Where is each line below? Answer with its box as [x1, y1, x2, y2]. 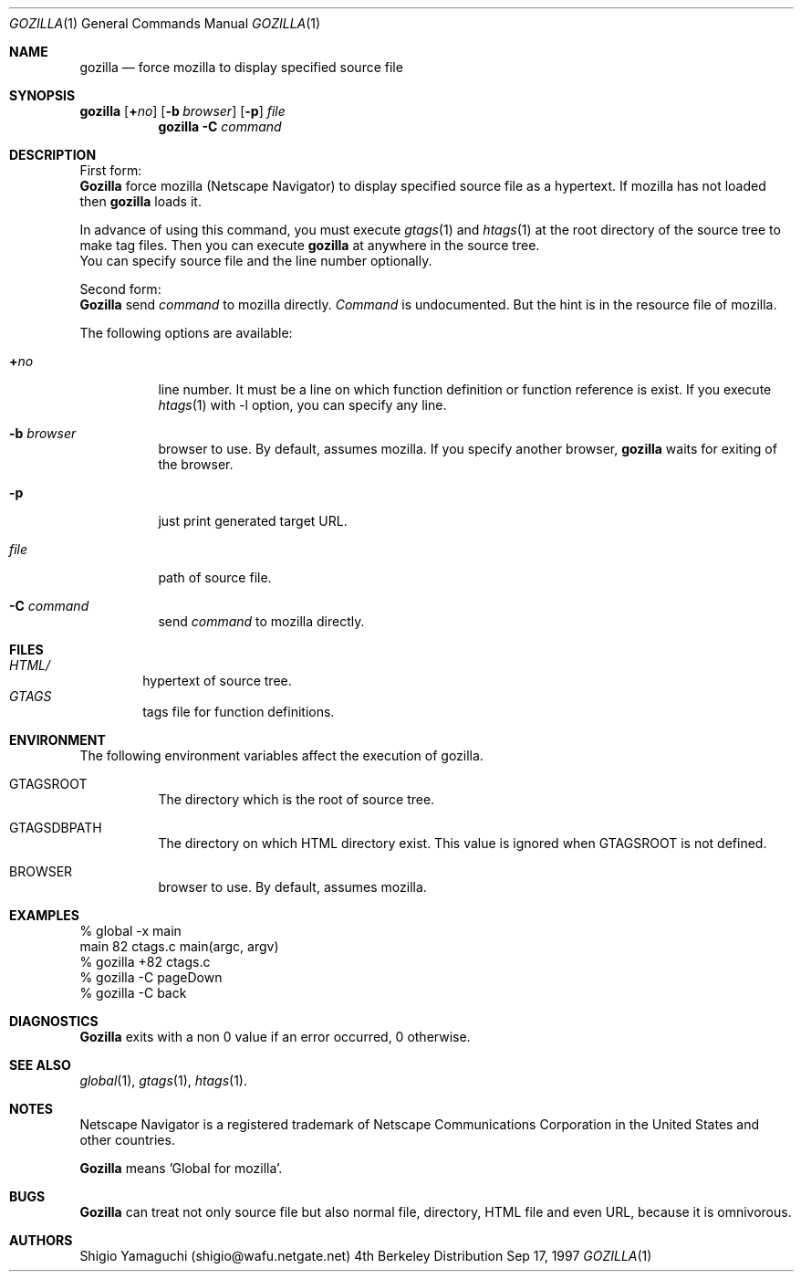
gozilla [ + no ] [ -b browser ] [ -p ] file [79, 103, 286, 119]
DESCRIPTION [9, 147, 97, 162]
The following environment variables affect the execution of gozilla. [79, 748, 484, 763]
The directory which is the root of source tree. [158, 792, 435, 807]
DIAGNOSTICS [9, 1013, 99, 1029]
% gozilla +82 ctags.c [79, 954, 211, 970]
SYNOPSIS [9, 88, 76, 103]
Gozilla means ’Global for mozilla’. [79, 1160, 283, 1176]
